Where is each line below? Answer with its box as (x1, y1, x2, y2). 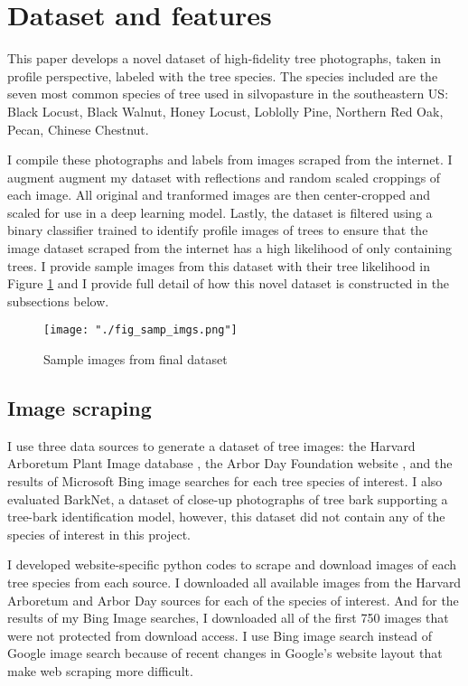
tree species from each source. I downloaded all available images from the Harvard (7, 573, 462, 592)
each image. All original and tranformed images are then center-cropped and (7, 185, 431, 204)
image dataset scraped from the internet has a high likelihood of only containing (7, 239, 452, 258)
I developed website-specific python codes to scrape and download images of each (7, 555, 456, 574)
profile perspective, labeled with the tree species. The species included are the (7, 66, 438, 85)
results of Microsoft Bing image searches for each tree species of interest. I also (7, 472, 443, 491)
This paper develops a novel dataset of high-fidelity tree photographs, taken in (7, 49, 441, 68)
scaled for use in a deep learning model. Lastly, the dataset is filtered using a (7, 202, 433, 221)
